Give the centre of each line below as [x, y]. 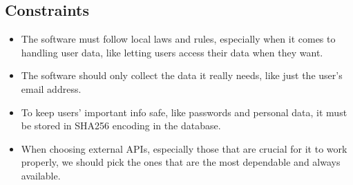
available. [41, 175]
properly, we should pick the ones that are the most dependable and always [181, 162]
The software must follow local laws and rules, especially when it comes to [178, 39]
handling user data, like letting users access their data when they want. [172, 52]
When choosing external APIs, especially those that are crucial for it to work [184, 148]
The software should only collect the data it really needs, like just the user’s [182, 75]
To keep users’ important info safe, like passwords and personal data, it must [184, 112]
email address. [51, 88]
